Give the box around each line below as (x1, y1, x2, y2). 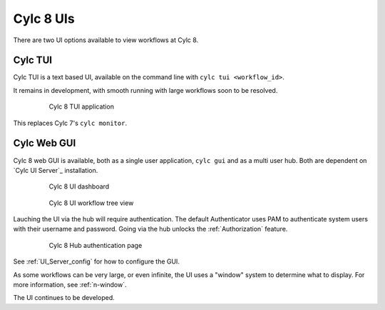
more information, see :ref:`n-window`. (13, 281, 128, 289)
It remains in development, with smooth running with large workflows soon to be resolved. (13, 86, 278, 94)
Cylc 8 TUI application (48, 102, 114, 111)
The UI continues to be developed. (13, 294, 115, 302)
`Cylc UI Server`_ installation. (13, 166, 98, 174)
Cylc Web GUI (13, 137, 76, 149)
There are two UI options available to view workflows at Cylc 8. (13, 36, 199, 44)
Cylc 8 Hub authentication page (48, 241, 143, 249)
